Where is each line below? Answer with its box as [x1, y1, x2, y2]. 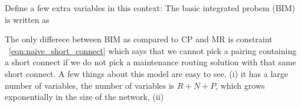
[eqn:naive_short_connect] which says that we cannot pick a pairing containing [9, 44, 297, 56]
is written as [5, 13, 50, 25]
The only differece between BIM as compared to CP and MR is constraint [5, 33, 273, 45]
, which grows [215, 79, 265, 91]
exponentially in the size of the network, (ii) [5, 91, 164, 103]
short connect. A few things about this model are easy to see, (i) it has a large [5, 67, 289, 79]
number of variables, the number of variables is [5, 79, 175, 91]
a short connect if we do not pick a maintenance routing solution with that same [5, 56, 296, 68]
